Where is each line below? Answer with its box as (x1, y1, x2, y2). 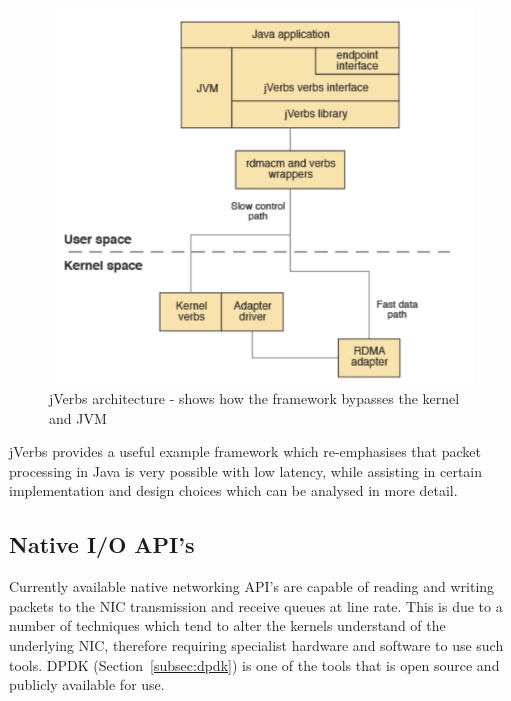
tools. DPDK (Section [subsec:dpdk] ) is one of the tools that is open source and (9, 654, 500, 675)
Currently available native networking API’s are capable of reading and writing (9, 576, 495, 597)
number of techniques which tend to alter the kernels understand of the (9, 615, 446, 636)
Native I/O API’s (9, 529, 195, 560)
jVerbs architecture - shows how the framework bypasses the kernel (49, 387, 460, 408)
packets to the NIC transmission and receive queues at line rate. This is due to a (9, 595, 503, 616)
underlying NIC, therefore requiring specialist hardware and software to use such (9, 634, 504, 655)
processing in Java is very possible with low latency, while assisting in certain (9, 460, 483, 481)
